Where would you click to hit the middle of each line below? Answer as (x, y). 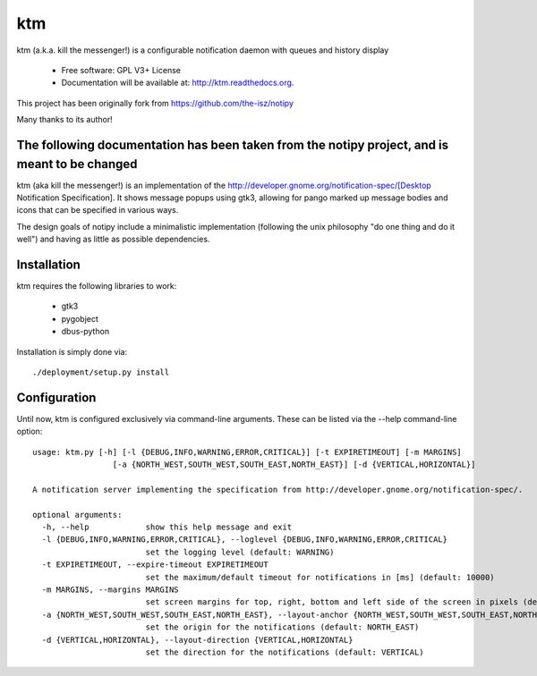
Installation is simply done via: (72, 351)
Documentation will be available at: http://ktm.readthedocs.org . (178, 83)
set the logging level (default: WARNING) (240, 552)
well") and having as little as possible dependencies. (113, 239)
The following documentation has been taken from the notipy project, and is (233, 144)
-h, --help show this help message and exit (167, 527)
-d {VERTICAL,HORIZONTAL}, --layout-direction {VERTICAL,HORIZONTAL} (197, 640)
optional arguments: (77, 515)
